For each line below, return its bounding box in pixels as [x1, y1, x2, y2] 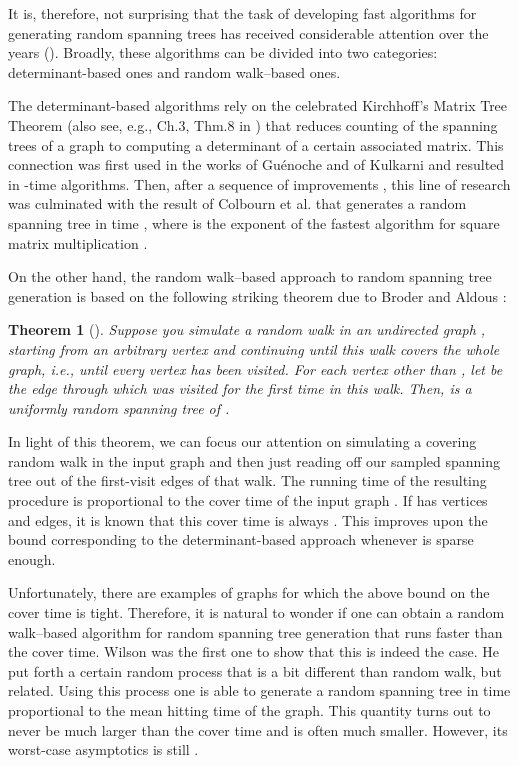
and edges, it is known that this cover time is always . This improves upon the [8, 509, 488, 530]
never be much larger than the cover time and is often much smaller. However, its [8, 719, 508, 740]
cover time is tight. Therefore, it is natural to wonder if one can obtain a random [8, 602, 505, 623]
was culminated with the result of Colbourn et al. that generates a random [8, 193, 467, 214]
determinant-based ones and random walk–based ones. [8, 61, 341, 82]
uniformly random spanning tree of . [8, 397, 230, 418]
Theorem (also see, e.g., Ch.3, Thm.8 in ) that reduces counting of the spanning [8, 114, 498, 135]
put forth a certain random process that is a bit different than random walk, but [8, 660, 502, 681]
